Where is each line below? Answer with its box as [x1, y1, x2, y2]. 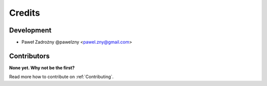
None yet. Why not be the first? [9, 64, 75, 71]
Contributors [9, 52, 50, 60]
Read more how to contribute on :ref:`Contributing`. [9, 74, 114, 80]
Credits [9, 7, 41, 18]
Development [9, 26, 52, 34]
